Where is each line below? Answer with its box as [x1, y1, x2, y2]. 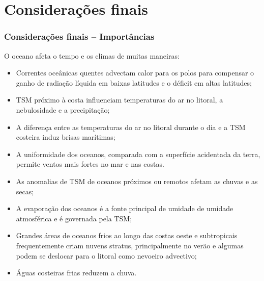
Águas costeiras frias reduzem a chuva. [16, 267, 137, 278]
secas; [16, 186, 34, 196]
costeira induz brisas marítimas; [16, 132, 115, 142]
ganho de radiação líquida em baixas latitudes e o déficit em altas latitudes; [16, 77, 252, 88]
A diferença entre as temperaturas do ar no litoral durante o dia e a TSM [16, 121, 246, 132]
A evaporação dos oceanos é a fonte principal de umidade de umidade [16, 203, 233, 214]
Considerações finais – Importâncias [4, 30, 155, 43]
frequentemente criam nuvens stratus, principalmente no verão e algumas [16, 240, 244, 250]
